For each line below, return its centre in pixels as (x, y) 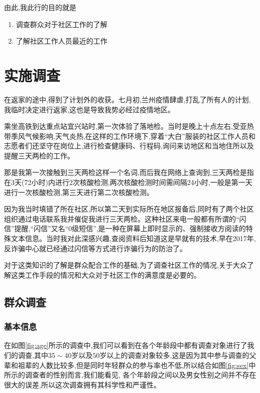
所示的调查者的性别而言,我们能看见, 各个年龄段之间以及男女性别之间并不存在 (130, 375)
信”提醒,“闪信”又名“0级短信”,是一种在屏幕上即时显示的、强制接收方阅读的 (125, 228)
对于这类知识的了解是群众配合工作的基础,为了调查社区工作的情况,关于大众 (125, 265)
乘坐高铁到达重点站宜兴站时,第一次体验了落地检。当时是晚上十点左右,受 (122, 126)
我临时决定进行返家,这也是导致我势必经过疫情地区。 (89, 109)
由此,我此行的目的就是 (40, 7)
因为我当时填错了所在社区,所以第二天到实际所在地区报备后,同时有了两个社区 (129, 209)
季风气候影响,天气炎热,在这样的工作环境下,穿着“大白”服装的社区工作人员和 (133, 136)
